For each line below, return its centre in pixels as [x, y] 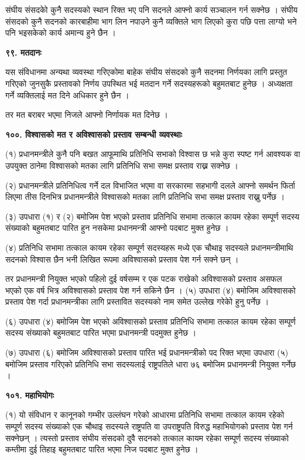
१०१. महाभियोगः [30, 395]
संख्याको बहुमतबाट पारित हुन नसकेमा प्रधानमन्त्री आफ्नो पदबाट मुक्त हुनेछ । [117, 228]
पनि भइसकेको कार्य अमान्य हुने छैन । [61, 33]
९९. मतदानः [23, 52]
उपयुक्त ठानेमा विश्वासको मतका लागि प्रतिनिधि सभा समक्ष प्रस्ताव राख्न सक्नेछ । [122, 165]
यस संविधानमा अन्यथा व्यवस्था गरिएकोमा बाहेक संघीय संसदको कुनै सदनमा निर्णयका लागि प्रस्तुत [146, 72]
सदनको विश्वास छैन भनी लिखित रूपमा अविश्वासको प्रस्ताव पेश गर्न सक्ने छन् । [122, 259]
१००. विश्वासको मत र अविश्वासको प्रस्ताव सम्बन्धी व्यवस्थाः [94, 134]
